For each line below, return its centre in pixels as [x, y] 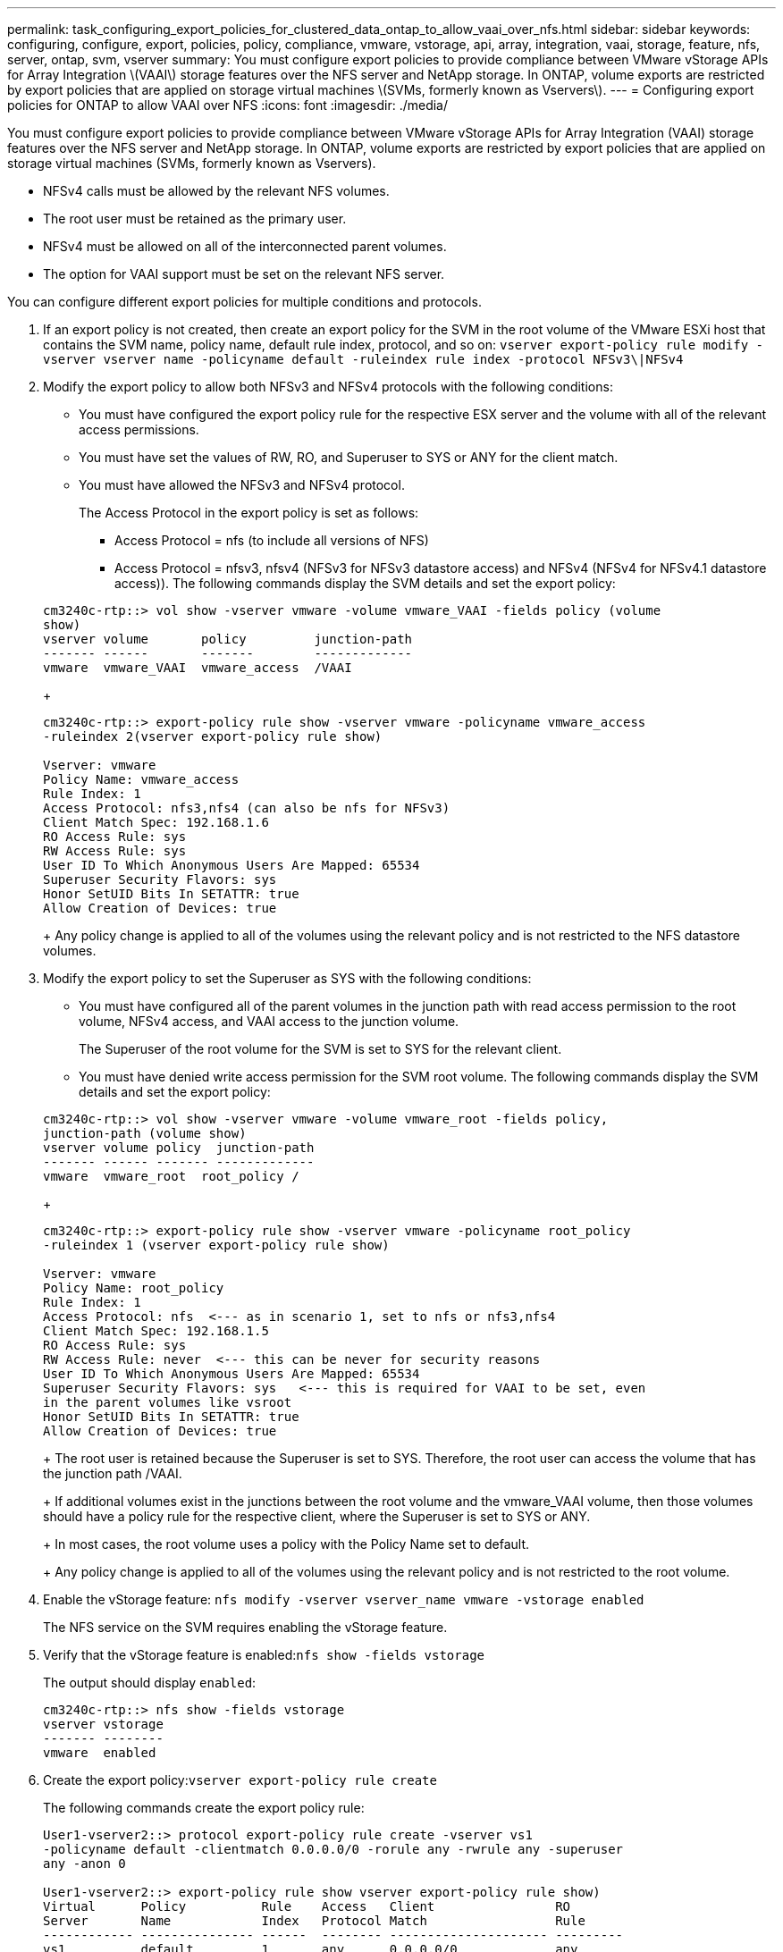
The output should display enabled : [150, 1683]
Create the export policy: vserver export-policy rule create [240, 1780]
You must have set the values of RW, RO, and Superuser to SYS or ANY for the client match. [349, 457]
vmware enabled [100, 1753]
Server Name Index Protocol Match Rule [314, 1921]
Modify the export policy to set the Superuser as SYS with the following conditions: [287, 978]
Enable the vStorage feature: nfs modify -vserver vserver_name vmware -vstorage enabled [344, 1599]
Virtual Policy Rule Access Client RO [307, 1906]
